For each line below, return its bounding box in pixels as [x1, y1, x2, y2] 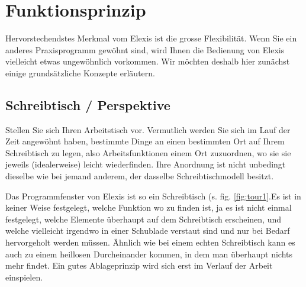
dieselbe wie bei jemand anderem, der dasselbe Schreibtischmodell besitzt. [5, 170, 274, 182]
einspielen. [5, 270, 43, 283]
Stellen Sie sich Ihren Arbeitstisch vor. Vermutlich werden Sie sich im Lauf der [5, 123, 291, 136]
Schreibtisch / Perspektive [5, 95, 170, 114]
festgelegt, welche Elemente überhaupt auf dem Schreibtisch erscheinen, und [5, 212, 282, 225]
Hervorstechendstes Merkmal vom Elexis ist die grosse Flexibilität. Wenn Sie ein [5, 32, 297, 44]
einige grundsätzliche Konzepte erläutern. [5, 66, 155, 79]
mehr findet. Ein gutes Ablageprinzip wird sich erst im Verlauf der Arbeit [5, 259, 273, 272]
